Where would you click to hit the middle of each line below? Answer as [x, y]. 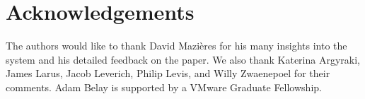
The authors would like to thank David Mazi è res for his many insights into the [176, 46]
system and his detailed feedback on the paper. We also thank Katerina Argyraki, [183, 59]
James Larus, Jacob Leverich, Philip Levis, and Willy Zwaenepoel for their [168, 73]
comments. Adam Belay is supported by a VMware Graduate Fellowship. [164, 87]
